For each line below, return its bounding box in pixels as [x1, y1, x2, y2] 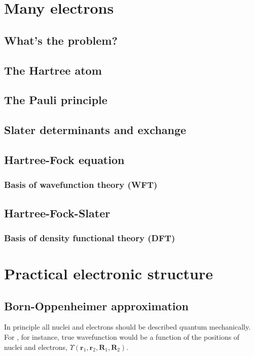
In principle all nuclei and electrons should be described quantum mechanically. [4, 321, 251, 332]
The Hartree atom [4, 62, 102, 78]
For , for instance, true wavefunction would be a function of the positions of [4, 331, 240, 342]
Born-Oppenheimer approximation [4, 298, 189, 313]
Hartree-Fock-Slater [4, 205, 111, 220]
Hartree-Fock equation [4, 151, 125, 167]
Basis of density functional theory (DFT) [4, 231, 175, 244]
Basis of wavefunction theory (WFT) [4, 178, 158, 191]
